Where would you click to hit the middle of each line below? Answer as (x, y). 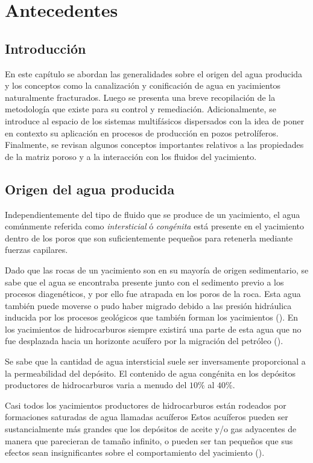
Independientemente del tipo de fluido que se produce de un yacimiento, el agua (153, 214)
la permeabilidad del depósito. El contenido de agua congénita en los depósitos (150, 373)
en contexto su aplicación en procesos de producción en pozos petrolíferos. (142, 133)
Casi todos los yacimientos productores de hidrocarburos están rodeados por (146, 405)
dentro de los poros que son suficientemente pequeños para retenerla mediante (149, 238)
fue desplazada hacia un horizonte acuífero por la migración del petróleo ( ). (144, 341)
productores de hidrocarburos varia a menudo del (96, 385)
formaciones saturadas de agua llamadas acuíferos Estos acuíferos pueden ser (147, 417)
